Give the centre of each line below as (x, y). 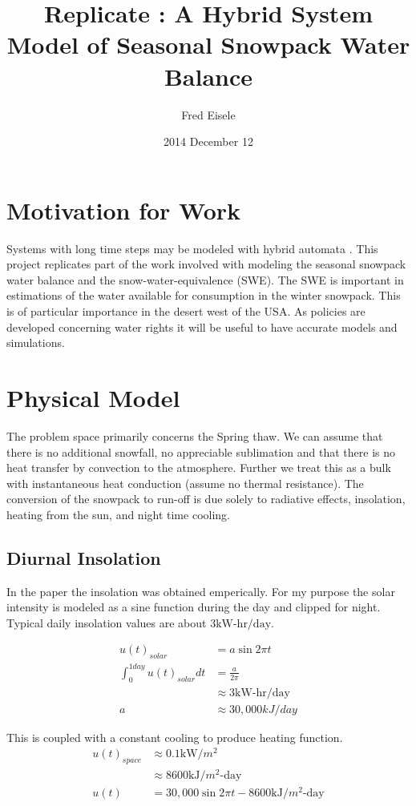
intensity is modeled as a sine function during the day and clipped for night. (194, 607)
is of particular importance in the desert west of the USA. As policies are (186, 311)
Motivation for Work (124, 210)
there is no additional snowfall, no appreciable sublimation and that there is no (201, 451)
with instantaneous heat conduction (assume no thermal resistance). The (185, 483)
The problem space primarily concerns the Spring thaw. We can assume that (195, 435)
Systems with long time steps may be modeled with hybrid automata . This (192, 248)
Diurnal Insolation (84, 557)
